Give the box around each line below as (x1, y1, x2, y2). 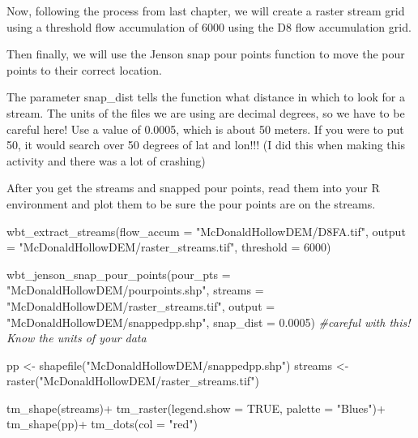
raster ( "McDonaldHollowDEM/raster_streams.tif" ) (6, 372, 259, 389)
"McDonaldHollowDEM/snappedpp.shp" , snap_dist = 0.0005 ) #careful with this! (6, 313, 411, 330)
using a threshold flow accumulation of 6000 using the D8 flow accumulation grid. (6, 18, 412, 35)
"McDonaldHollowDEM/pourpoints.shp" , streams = (6, 281, 264, 298)
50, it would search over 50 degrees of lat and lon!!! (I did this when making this (6, 136, 405, 153)
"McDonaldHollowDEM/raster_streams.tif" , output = (6, 297, 275, 314)
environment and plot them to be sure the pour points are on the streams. (6, 195, 376, 212)
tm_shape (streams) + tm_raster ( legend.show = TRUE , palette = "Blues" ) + (6, 399, 386, 416)
